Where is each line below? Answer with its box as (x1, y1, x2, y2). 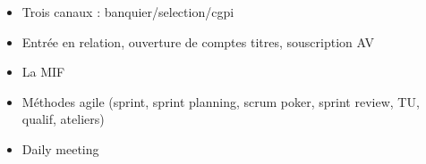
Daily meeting (21, 139, 99, 158)
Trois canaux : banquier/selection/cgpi (21, 3, 234, 20)
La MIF (21, 62, 65, 81)
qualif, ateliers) (21, 110, 105, 128)
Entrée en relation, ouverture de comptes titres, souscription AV (21, 32, 374, 51)
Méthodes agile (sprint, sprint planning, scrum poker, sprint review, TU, (21, 92, 420, 111)
